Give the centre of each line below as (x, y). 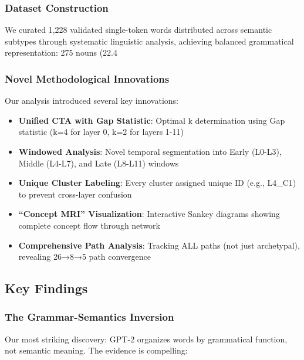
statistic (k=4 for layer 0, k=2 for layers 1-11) (101, 132)
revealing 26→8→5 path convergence (85, 257)
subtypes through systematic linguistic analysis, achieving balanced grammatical (149, 41)
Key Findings (46, 288)
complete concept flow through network (89, 225)
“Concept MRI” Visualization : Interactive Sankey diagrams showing (149, 214)
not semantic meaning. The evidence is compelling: (96, 350)
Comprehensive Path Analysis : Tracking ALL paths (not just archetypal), (159, 245)
